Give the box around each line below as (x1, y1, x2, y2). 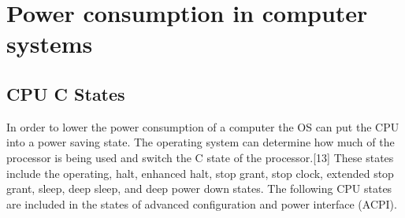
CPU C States (6, 81, 125, 105)
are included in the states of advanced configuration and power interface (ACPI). (6, 195, 397, 212)
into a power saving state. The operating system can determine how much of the (6, 134, 395, 150)
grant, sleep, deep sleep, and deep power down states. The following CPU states (6, 180, 392, 197)
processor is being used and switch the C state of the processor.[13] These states (6, 149, 394, 165)
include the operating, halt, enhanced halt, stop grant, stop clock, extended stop (6, 164, 394, 181)
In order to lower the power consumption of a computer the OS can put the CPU (6, 118, 399, 135)
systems (6, 28, 93, 60)
